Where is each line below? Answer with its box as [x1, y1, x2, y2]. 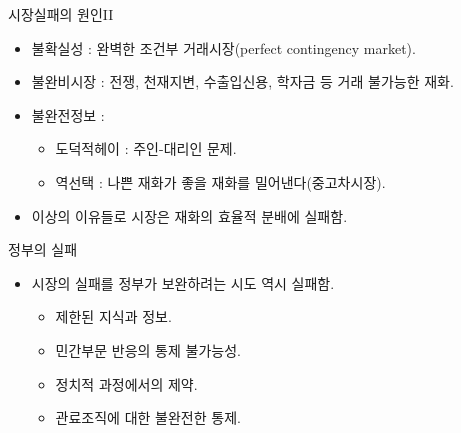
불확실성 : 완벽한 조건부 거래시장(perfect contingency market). [31, 37, 416, 58]
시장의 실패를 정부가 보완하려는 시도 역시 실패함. [31, 272, 335, 293]
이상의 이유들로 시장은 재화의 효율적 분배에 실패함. [31, 205, 348, 226]
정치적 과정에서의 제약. [55, 373, 198, 394]
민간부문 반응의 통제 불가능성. [55, 339, 241, 360]
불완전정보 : [31, 104, 105, 125]
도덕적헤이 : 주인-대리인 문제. [55, 138, 237, 159]
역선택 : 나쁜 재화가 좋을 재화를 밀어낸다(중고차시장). [55, 171, 386, 192]
